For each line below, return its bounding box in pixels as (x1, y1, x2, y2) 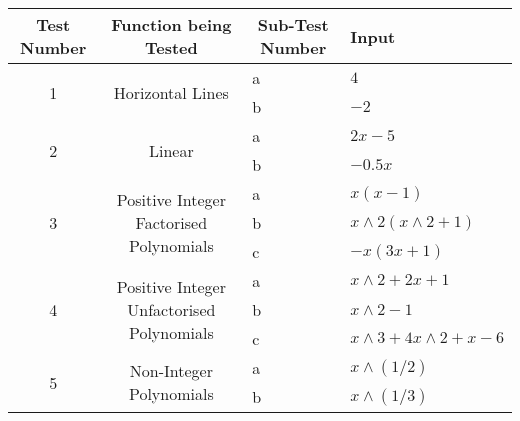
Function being (111, 13, 232, 36)
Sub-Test (257, 13, 329, 36)
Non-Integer (129, 359, 213, 382)
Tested (144, 36, 198, 59)
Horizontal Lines (113, 80, 229, 104)
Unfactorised (127, 298, 216, 321)
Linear (148, 138, 194, 162)
